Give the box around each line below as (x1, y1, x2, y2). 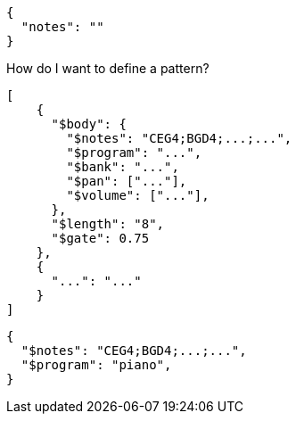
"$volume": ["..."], (66, 188, 210, 202)
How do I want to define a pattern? (6, 61, 210, 76)
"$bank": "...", (66, 160, 179, 174)
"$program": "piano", (21, 358, 172, 372)
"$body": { (51, 117, 127, 131)
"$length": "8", (51, 217, 165, 231)
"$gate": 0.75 (51, 231, 150, 245)
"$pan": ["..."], (66, 174, 187, 188)
